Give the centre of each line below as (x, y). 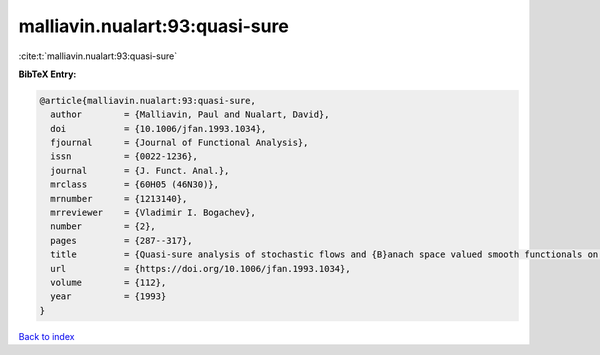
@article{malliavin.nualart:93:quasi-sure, (148, 100)
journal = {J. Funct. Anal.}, (140, 170)
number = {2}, (103, 226)
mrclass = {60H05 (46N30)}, (135, 184)
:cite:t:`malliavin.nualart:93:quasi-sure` (98, 56)
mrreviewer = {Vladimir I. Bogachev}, (153, 213)
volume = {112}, (108, 282)
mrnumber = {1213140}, (119, 198)
